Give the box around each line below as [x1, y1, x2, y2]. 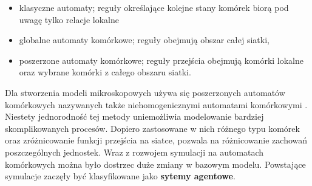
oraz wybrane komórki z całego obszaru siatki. [19, 66, 191, 78]
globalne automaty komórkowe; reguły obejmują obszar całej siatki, [19, 33, 270, 46]
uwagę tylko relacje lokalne [19, 13, 119, 26]
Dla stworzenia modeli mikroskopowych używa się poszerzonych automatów [5, 86, 285, 98]
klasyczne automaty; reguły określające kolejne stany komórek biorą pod [19, 1, 289, 13]
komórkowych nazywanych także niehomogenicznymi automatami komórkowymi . [5, 98, 308, 111]
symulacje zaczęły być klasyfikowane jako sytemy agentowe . [5, 170, 236, 182]
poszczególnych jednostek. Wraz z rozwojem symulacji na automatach [5, 145, 264, 158]
